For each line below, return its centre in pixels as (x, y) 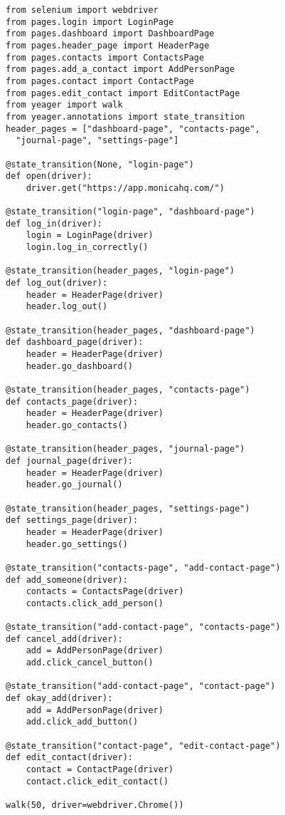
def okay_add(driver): (59, 699)
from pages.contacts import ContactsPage (105, 57)
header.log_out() (67, 307)
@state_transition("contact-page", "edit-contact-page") (143, 746)
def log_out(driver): (57, 283)
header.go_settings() (77, 544)
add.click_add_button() (82, 722)
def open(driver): (49, 176)
